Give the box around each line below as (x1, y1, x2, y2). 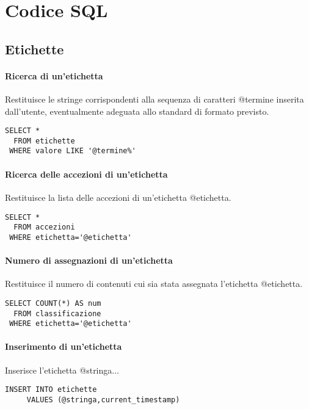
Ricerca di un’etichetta (5, 69, 103, 82)
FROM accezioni (13, 223, 75, 232)
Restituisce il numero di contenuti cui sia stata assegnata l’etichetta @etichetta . (5, 277, 303, 290)
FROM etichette (13, 136, 75, 145)
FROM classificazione (13, 309, 101, 318)
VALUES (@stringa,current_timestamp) (26, 395, 180, 404)
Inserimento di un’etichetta (5, 340, 122, 353)
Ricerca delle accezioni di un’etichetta (5, 167, 168, 180)
